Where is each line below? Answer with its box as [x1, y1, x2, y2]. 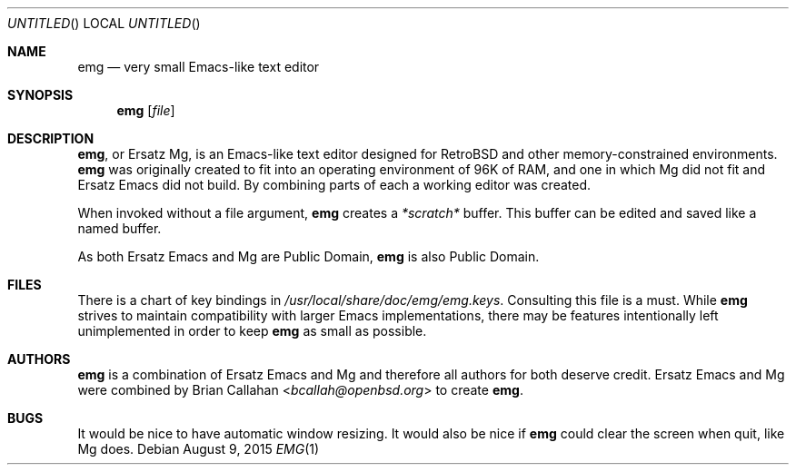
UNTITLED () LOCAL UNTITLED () [7, 15, 201, 31]
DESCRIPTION [7, 131, 95, 146]
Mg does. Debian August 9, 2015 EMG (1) [77, 441, 320, 457]
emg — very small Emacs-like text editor [77, 59, 320, 74]
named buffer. [77, 221, 162, 236]
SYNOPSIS [7, 87, 74, 103]
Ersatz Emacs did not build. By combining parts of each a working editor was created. [77, 177, 592, 192]
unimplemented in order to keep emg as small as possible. [77, 323, 427, 339]
